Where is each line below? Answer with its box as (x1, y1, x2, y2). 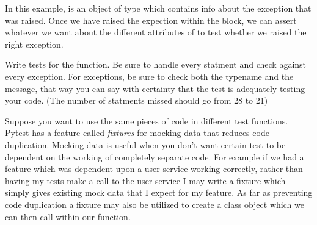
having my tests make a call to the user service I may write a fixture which (5, 174, 286, 187)
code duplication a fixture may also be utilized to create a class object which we (5, 198, 304, 210)
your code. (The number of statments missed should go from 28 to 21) (5, 94, 268, 107)
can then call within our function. (5, 210, 131, 223)
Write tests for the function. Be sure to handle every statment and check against (5, 58, 307, 71)
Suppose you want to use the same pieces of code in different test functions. (5, 114, 288, 127)
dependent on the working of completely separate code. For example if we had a (5, 150, 304, 163)
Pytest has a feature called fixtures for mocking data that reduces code (5, 126, 269, 139)
